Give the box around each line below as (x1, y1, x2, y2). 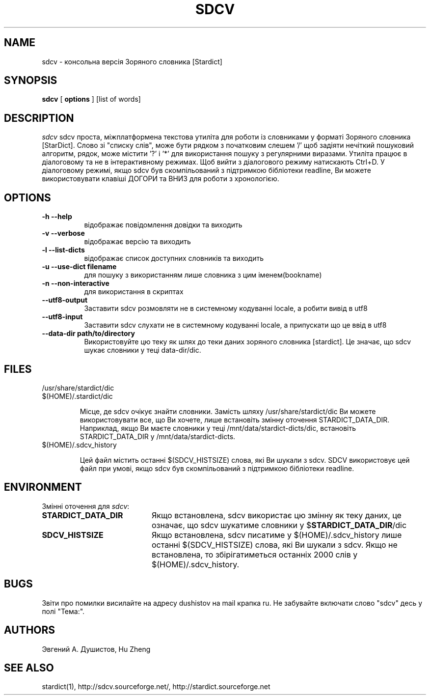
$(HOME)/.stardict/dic (42, 391, 113, 400)
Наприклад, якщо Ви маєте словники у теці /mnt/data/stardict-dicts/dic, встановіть (80, 423, 356, 432)
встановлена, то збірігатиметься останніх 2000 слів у (151, 549, 358, 559)
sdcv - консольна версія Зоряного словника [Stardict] (42, 57, 222, 66)
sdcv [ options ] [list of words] (42, 95, 141, 104)
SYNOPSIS (4, 74, 57, 87)
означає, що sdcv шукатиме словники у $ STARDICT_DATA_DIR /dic (151, 520, 407, 530)
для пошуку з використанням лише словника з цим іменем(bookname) (84, 271, 322, 280)
